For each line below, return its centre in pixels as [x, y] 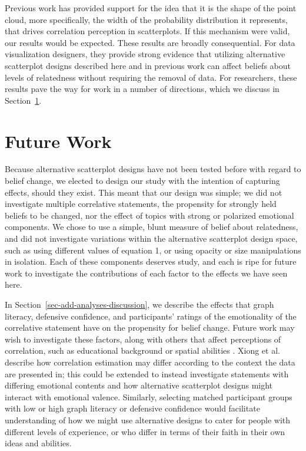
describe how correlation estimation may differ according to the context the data [150, 362]
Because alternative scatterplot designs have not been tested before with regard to [153, 169]
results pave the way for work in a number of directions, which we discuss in [142, 89]
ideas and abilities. [38, 443]
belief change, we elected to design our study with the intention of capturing [142, 181]
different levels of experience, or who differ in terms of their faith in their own [145, 431]
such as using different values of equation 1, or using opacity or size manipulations [153, 250]
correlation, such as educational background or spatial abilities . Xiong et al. [142, 350]
